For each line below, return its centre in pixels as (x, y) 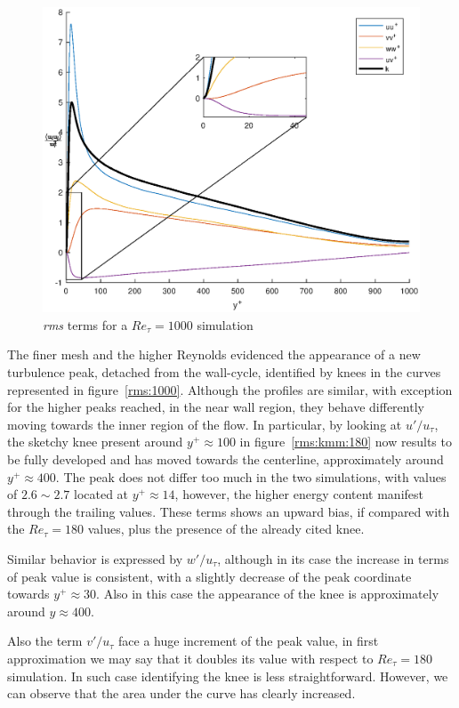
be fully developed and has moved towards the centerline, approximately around (225, 459)
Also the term (45, 641)
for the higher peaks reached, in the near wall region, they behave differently (216, 407)
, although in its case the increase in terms (333, 558)
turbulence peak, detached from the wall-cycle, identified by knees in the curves (224, 372)
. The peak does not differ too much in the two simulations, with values (251, 476)
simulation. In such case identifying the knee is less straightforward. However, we (228, 676)
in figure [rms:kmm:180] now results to (346, 442)
